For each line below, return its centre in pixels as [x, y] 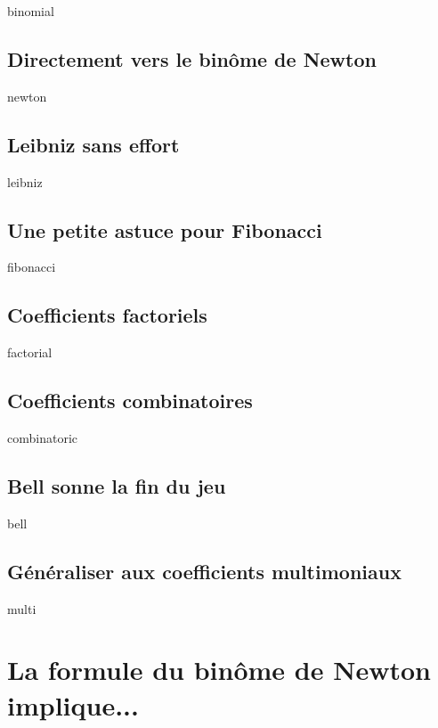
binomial [31, 11]
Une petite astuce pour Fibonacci [165, 229]
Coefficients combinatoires [130, 401]
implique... [73, 704]
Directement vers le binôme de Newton [192, 58]
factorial [30, 352]
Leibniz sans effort [93, 144]
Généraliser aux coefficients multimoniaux [204, 571]
